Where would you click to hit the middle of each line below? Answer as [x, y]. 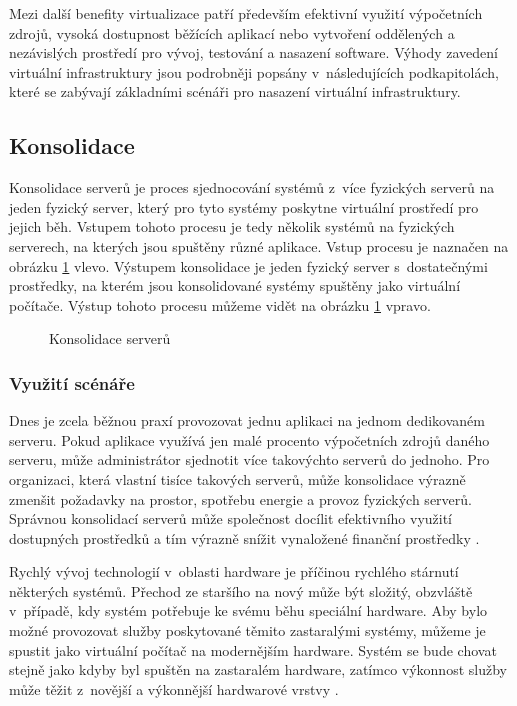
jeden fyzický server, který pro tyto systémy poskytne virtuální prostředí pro [244, 206]
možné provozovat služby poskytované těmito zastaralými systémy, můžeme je [247, 630]
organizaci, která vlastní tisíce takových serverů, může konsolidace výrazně [237, 478]
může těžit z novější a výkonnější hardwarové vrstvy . [174, 688]
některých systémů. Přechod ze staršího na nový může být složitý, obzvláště [241, 590]
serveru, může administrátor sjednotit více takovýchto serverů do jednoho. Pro [249, 459]
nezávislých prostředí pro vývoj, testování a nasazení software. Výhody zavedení [253, 52]
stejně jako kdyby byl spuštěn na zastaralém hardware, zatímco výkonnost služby [258, 669]
